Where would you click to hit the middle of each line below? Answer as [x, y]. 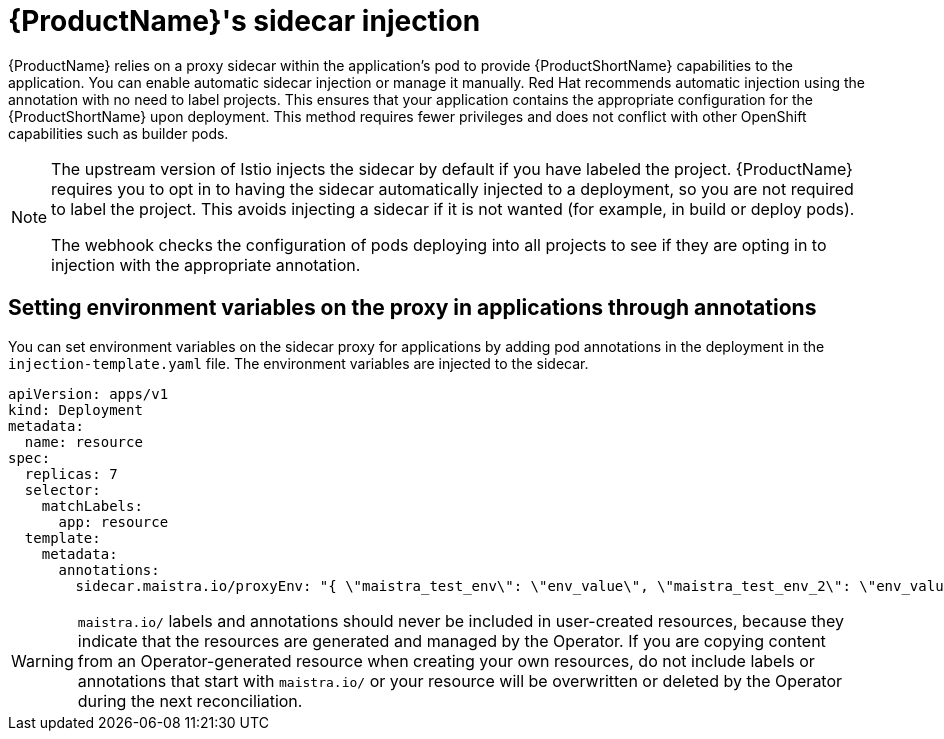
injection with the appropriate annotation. [206, 264]
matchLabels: [92, 505]
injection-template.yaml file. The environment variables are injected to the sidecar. [298, 363]
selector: [62, 489]
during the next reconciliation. [190, 700]
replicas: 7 [71, 473]
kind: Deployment [75, 409]
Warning [42, 660]
